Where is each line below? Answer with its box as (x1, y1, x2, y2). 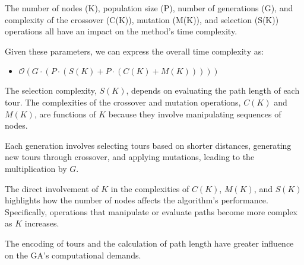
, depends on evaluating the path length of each (126, 84, 300, 97)
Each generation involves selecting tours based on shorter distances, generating (5, 139, 292, 151)
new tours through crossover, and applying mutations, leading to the (5, 151, 255, 163)
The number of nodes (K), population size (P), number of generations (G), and (5, 2, 293, 14)
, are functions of (34, 107, 96, 120)
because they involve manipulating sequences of (108, 107, 281, 120)
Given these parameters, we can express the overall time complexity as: (5, 44, 264, 57)
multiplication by (5, 162, 67, 174)
